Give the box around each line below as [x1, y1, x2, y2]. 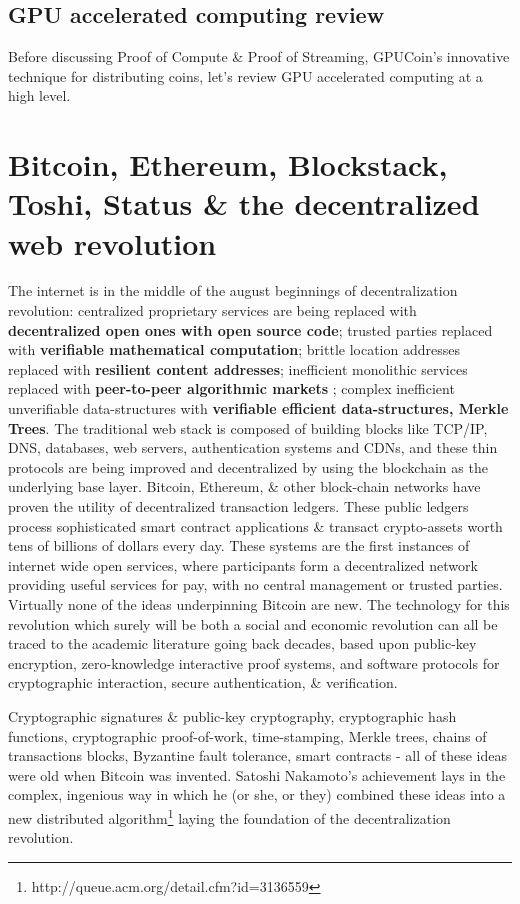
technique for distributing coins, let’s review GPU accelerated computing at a [8, 65, 483, 86]
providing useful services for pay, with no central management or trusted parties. [8, 574, 503, 595]
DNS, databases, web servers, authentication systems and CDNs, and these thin [8, 437, 498, 458]
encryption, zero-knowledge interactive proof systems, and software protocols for [8, 652, 500, 673]
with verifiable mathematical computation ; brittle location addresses [8, 339, 460, 360]
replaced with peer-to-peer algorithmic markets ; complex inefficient [8, 378, 455, 399]
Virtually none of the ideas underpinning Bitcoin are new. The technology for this [8, 593, 510, 614]
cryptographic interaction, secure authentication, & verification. [8, 672, 398, 693]
